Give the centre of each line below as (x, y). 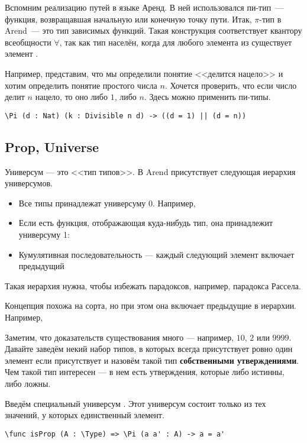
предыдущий (41, 266)
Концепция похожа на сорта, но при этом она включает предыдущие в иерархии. (151, 305)
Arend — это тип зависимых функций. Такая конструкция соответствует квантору (153, 30)
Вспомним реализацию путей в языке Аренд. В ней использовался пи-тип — (144, 7)
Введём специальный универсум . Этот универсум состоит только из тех (135, 403)
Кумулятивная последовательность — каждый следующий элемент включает (156, 254)
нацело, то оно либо (71, 97)
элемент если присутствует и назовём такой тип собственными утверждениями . (152, 360)
